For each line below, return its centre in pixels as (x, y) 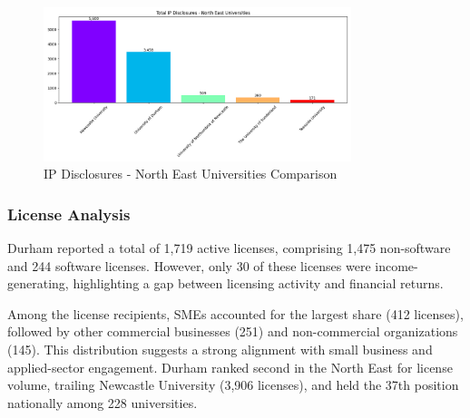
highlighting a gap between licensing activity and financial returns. (258, 283)
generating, (38, 283)
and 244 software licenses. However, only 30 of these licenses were (189, 265)
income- (397, 265)
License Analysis (69, 214)
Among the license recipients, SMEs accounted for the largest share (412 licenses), (235, 313)
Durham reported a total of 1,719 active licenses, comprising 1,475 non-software (229, 248)
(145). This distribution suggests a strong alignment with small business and (220, 349)
